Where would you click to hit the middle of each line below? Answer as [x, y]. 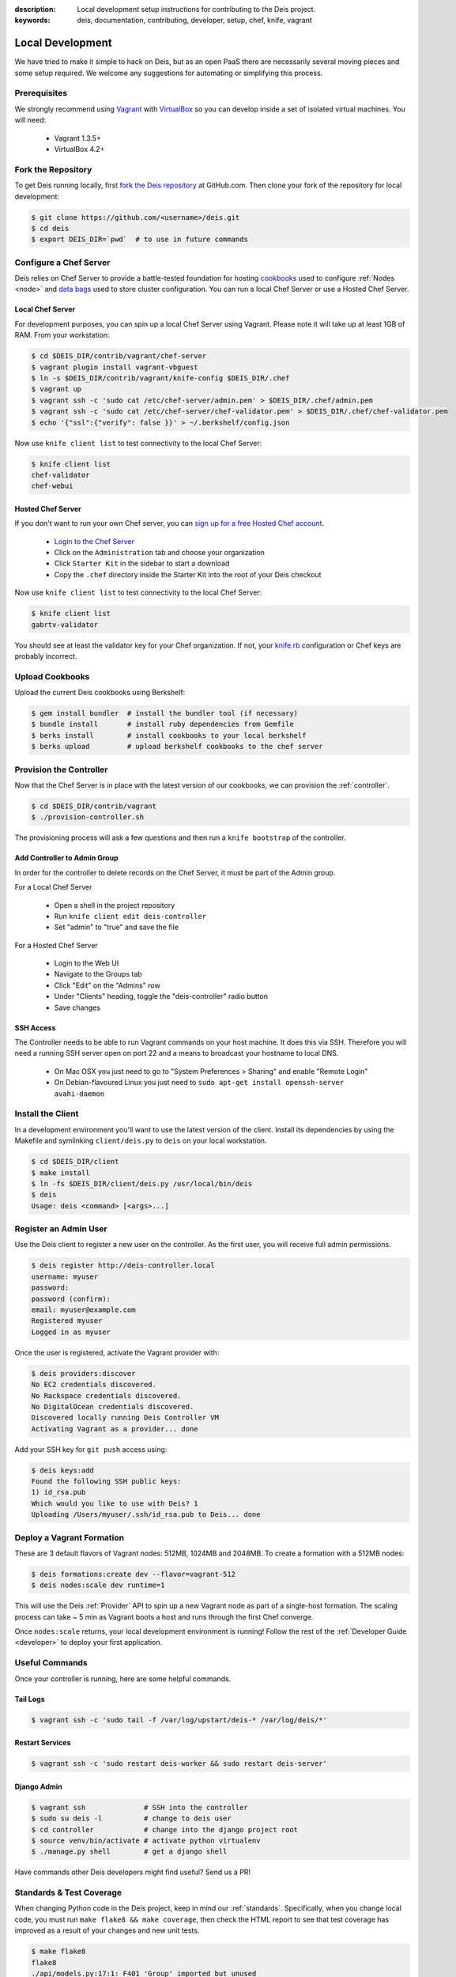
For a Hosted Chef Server [56, 945]
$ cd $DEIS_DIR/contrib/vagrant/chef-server [119, 356]
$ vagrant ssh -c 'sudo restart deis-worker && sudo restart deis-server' [179, 1764]
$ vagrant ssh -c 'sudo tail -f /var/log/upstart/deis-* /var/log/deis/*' [179, 1720]
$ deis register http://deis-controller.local [123, 1266]
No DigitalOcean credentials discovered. [113, 1406]
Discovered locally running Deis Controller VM [125, 1418]
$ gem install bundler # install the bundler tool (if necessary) [165, 713]
